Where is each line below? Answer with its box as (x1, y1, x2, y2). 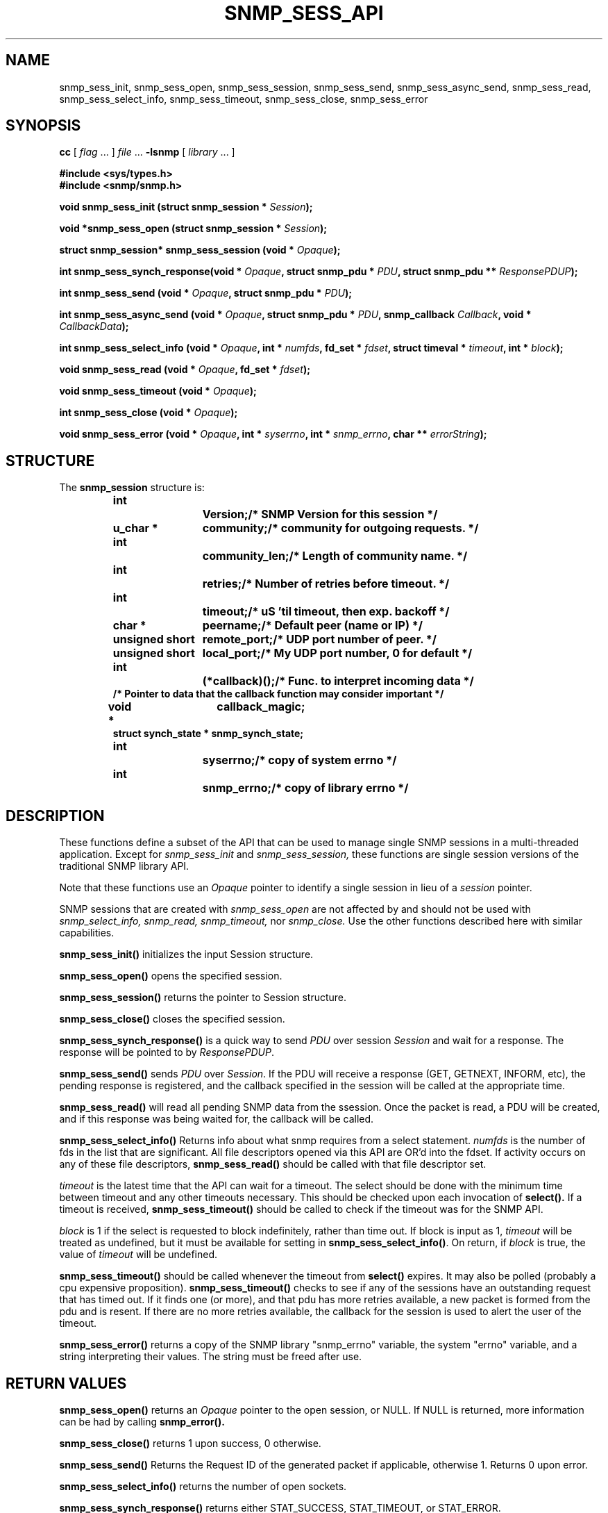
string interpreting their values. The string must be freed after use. (59, 1350, 362, 1363)
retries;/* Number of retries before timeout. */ (202, 577, 450, 591)
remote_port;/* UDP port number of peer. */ (202, 632, 437, 647)
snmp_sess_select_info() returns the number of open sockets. (59, 1480, 347, 1492)
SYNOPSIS (6, 117, 81, 135)
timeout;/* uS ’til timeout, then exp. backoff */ (202, 604, 450, 619)
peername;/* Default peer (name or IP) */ (202, 618, 423, 633)
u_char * (112, 521, 158, 536)
